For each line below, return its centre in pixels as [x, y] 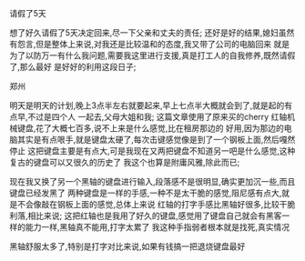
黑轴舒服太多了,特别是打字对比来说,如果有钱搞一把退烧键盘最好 [127, 246]
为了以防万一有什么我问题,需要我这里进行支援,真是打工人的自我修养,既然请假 [152, 55]
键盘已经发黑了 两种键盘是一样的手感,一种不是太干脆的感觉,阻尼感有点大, [146, 193]
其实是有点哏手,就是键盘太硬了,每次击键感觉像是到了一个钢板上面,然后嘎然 [156, 140]
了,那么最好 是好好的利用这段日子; [73, 67]
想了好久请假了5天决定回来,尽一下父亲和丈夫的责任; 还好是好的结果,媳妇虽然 [152, 33]
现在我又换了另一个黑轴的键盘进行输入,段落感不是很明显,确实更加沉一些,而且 [152, 181]
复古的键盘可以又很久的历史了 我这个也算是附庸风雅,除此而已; [125, 162]
